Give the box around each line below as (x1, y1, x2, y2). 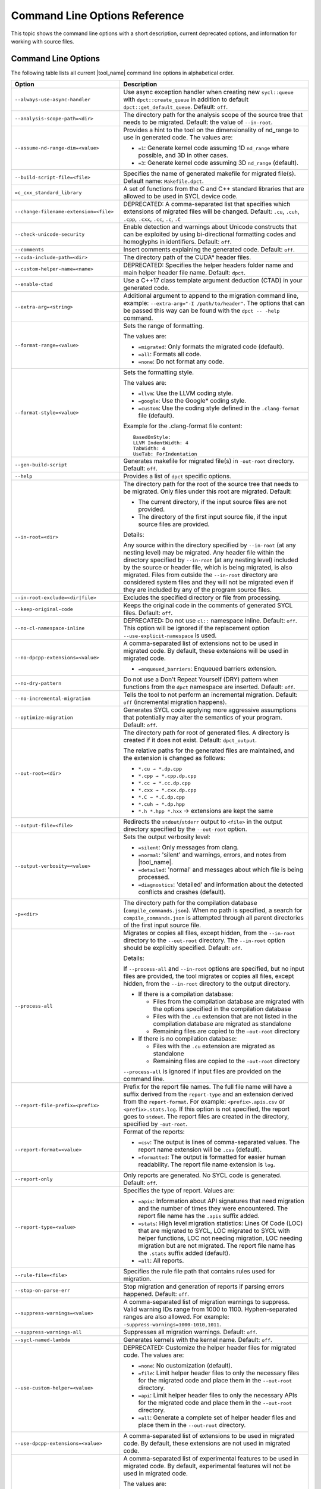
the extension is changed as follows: (123, 754, 225, 762)
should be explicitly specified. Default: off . (123, 944, 243, 952)
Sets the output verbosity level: (123, 833, 210, 841)
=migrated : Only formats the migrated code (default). (138, 342, 285, 351)
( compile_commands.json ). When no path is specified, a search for (123, 906, 303, 914)
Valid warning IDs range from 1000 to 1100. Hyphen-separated (123, 1305, 298, 1313)
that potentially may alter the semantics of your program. (123, 714, 282, 722)
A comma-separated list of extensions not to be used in (123, 639, 279, 647)
